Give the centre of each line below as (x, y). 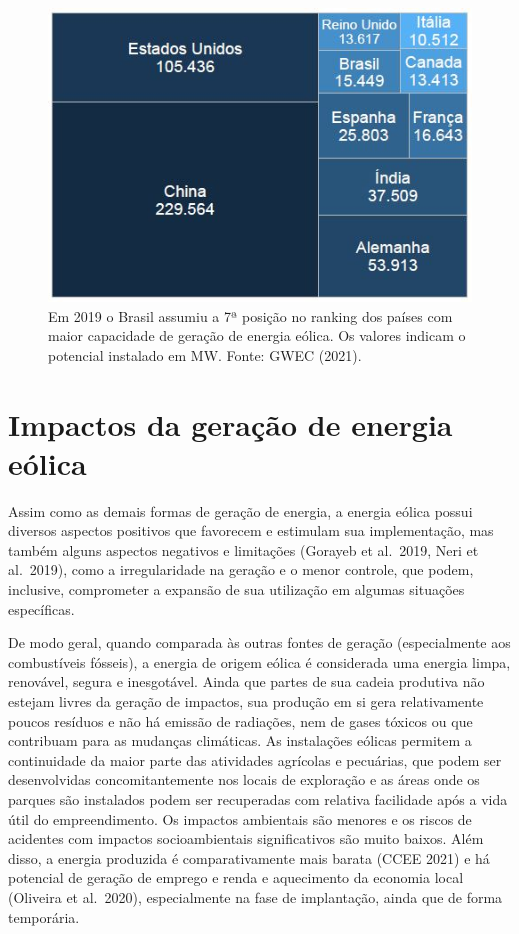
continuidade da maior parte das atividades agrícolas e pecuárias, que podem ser (255, 759)
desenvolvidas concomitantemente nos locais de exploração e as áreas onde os (244, 779)
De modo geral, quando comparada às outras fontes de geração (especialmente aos (259, 642)
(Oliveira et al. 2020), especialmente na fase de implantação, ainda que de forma (255, 896)
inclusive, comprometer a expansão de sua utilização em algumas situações (236, 589)
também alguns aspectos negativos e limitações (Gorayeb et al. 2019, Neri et (243, 549)
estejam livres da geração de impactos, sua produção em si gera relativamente (246, 700)
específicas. (41, 608)
